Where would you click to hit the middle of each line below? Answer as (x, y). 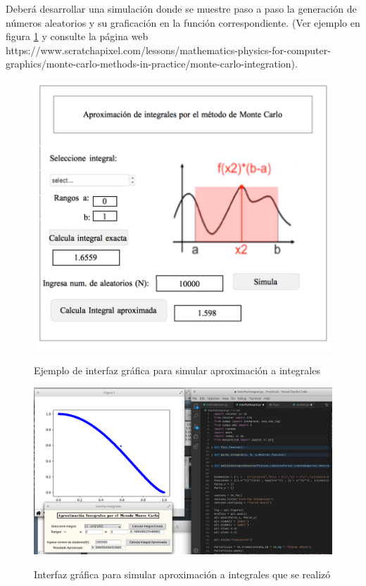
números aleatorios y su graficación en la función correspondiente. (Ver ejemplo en (183, 22)
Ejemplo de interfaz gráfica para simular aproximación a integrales (177, 370)
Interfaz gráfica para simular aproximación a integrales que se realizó (182, 574)
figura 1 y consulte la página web (77, 36)
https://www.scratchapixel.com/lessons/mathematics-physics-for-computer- (168, 50)
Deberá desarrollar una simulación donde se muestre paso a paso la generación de (181, 8)
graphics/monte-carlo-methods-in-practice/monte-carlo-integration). (152, 64)
